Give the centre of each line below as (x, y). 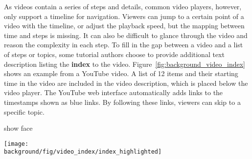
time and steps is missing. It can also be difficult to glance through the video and (126, 35)
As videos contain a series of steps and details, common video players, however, (123, 6)
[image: (16, 144)
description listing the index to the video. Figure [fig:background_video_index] (125, 64)
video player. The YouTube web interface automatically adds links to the (114, 92)
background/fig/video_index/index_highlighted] (83, 152)
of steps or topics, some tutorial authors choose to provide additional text (114, 54)
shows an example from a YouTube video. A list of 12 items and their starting (121, 73)
